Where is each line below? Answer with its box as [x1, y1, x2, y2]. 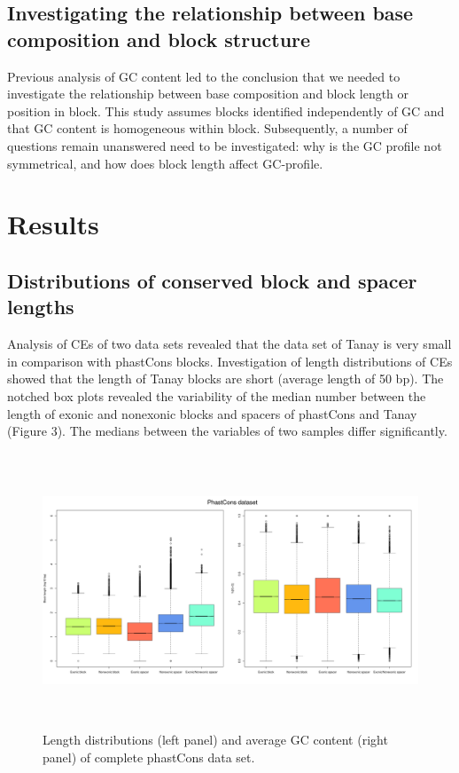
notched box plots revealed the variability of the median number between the [7, 386, 426, 405]
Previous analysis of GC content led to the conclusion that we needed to [7, 67, 401, 85]
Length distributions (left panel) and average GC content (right [43, 730, 388, 749]
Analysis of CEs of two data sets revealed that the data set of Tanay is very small [7, 335, 452, 353]
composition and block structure [7, 25, 311, 52]
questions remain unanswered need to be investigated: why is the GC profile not [7, 136, 442, 154]
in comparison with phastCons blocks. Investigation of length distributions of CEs [7, 351, 453, 370]
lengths [7, 293, 74, 320]
